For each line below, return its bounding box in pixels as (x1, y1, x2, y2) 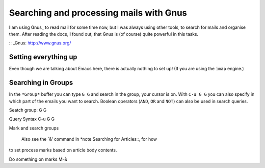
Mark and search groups (9, 125, 59, 131)
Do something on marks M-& (9, 156, 68, 162)
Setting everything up (9, 53, 78, 61)
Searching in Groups (9, 79, 73, 87)
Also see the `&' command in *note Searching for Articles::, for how (21, 136, 157, 142)
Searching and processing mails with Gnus (9, 7, 187, 18)
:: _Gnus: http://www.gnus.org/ (9, 40, 71, 46)
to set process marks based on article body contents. (9, 147, 117, 153)
